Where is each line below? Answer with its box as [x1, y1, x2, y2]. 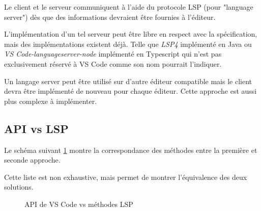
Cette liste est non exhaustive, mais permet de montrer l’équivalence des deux [4, 171, 247, 182]
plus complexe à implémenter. [4, 95, 97, 106]
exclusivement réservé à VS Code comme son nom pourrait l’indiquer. [4, 58, 222, 69]
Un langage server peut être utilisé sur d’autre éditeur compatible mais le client [4, 75, 252, 86]
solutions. [4, 181, 34, 192]
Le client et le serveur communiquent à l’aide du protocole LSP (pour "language [4, 2, 253, 12]
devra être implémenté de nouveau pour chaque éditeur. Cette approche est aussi [4, 86, 257, 96]
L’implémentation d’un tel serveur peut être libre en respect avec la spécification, [4, 29, 257, 39]
